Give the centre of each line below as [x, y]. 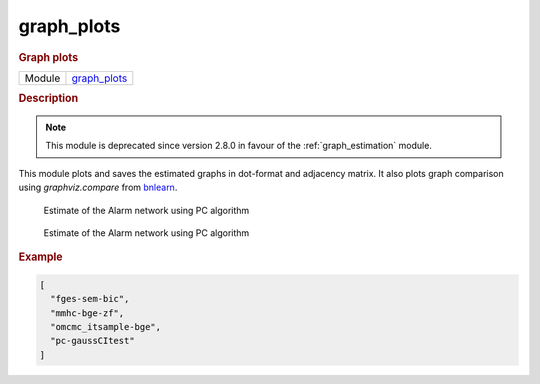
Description [48, 98]
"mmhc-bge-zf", [87, 313]
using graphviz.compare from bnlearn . [98, 187]
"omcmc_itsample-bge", [106, 327]
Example [41, 257]
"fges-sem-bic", [90, 299]
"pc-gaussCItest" [92, 341]
